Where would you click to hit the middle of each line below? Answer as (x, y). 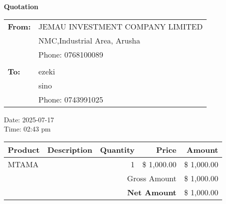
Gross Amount (152, 178)
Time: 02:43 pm (27, 129)
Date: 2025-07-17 (29, 119)
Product (24, 149)
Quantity (117, 149)
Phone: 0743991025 (71, 99)
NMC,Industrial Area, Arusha (89, 40)
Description (70, 149)
